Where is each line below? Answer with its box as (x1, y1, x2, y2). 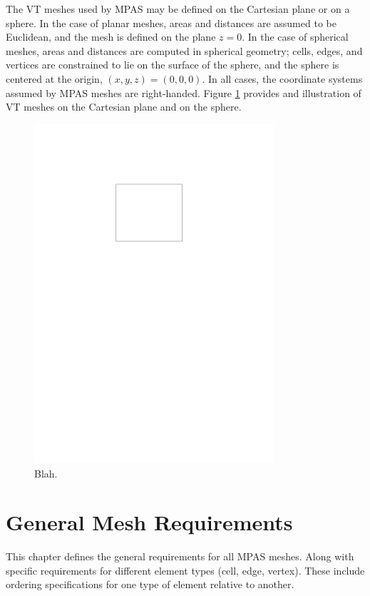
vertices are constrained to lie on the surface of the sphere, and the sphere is (6, 57, 339, 72)
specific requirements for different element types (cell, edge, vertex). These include (6, 562, 365, 577)
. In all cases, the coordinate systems (202, 71, 363, 86)
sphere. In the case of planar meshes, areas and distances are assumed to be (6, 15, 336, 30)
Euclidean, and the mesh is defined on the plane (6, 29, 216, 44)
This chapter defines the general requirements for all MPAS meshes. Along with (6, 549, 354, 564)
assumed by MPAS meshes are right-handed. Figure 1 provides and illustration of (6, 85, 361, 100)
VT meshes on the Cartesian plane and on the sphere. (6, 99, 242, 114)
